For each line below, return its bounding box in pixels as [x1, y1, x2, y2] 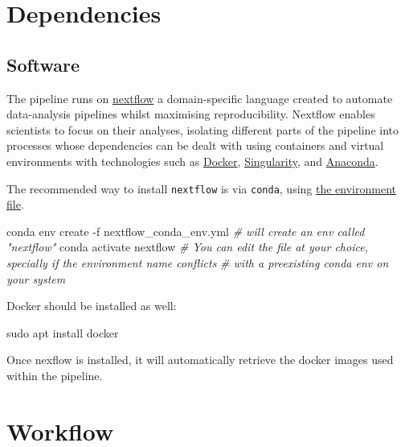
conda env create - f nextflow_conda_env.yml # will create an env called [6, 222, 365, 239]
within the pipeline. [6, 366, 103, 383]
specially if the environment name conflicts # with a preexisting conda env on [6, 254, 389, 271]
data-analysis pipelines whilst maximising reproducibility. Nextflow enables [6, 106, 375, 122]
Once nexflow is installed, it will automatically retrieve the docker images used [6, 351, 394, 368]
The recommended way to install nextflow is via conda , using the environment [6, 180, 396, 197]
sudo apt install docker [6, 324, 119, 341]
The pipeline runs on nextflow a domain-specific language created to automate [6, 89, 393, 106]
